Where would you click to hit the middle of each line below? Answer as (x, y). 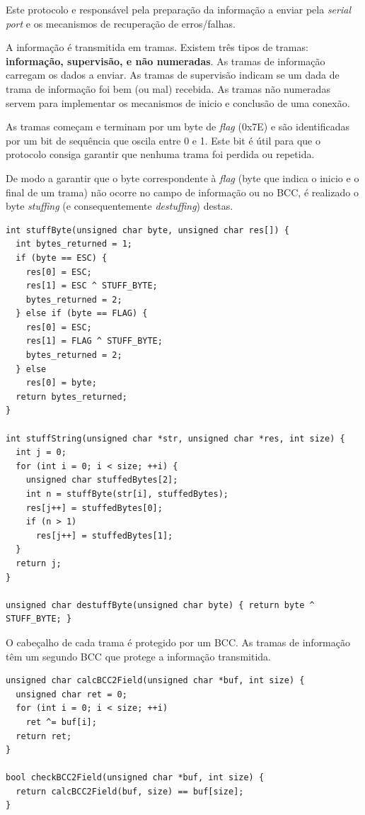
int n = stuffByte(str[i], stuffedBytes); (127, 494)
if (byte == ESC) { (62, 258)
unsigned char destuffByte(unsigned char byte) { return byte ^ (160, 605)
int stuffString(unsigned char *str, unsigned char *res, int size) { (175, 438)
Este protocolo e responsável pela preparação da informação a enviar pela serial (178, 9)
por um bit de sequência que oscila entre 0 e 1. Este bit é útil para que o (163, 140)
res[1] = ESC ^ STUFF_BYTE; (92, 286)
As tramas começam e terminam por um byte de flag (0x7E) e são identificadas (178, 127)
